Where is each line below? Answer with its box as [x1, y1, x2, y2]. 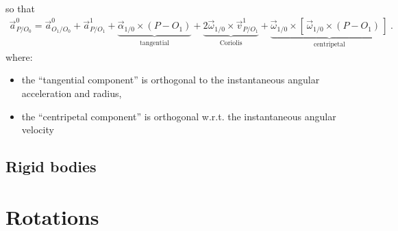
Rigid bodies [5, 156, 97, 177]
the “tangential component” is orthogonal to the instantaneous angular [21, 72, 320, 87]
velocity [21, 122, 54, 137]
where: [5, 49, 33, 64]
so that [5, 1, 35, 15]
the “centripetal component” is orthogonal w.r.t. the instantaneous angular [21, 109, 336, 123]
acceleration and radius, [21, 85, 122, 100]
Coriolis [219, 39, 242, 46]
